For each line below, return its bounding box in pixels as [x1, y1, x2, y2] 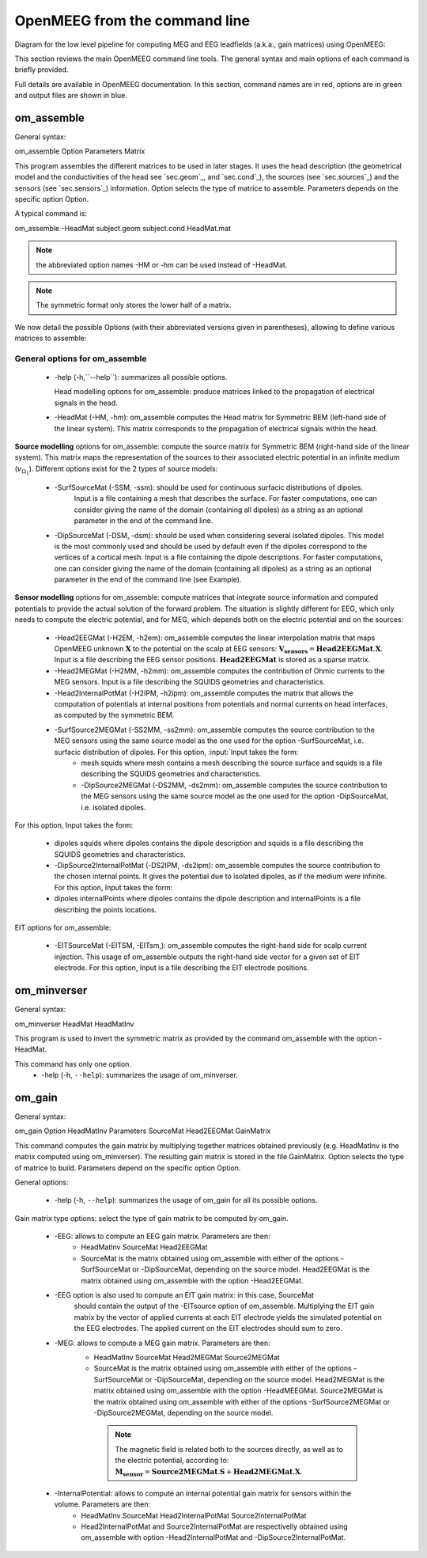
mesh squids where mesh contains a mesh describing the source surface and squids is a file [81, 758, 383, 768]
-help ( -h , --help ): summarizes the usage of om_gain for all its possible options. [54, 1196, 318, 1205]
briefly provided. [14, 65, 69, 74]
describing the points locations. [54, 904, 157, 914]
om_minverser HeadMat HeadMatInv [14, 1019, 134, 1029]
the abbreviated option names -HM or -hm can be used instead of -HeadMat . [36, 260, 288, 269]
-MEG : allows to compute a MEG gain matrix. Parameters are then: [54, 1338, 270, 1348]
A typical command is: [14, 209, 87, 218]
